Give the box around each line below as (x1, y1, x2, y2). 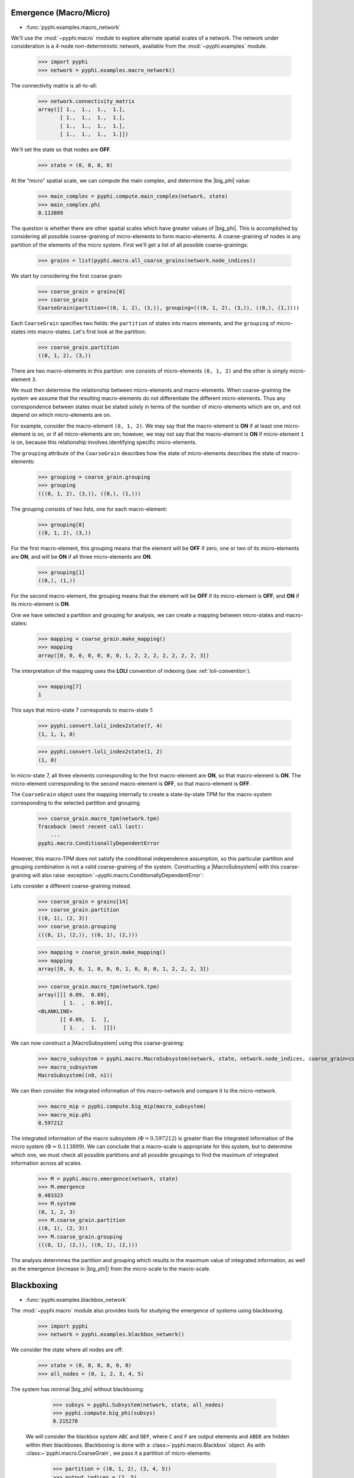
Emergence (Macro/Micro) (11, 8, 110, 18)
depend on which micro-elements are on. (11, 411, 112, 419)
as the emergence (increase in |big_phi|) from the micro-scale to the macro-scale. (11, 1265, 211, 1272)
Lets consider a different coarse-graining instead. (11, 883, 132, 890)
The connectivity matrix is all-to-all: (11, 82, 97, 89)
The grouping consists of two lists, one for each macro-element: (11, 505, 168, 513)
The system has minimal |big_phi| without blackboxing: (11, 1385, 145, 1392)
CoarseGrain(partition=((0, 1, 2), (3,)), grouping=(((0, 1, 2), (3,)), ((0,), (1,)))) (38, 304, 300, 312)
